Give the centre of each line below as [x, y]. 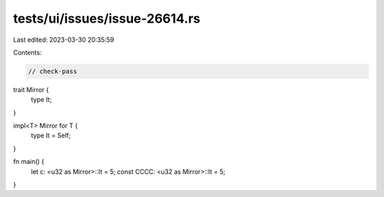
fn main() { [29, 162]
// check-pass [53, 71]
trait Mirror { [31, 89]
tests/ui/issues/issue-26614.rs [107, 18]
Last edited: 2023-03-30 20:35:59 [64, 40]
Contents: [27, 52]
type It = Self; [51, 135]
